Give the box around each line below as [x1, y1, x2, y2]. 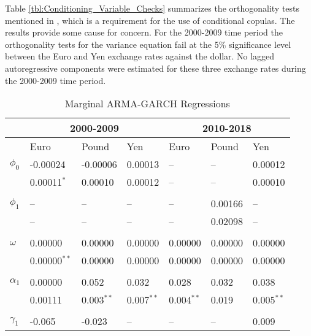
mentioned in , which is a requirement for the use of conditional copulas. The [5, 13, 295, 26]
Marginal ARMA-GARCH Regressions [64, 96, 230, 111]
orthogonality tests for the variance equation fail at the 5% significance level [5, 37, 291, 50]
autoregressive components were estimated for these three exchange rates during [5, 61, 306, 74]
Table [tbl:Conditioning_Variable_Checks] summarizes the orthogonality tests [5, 2, 300, 14]
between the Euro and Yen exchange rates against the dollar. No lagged [5, 50, 275, 63]
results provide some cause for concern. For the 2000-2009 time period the [5, 26, 283, 39]
